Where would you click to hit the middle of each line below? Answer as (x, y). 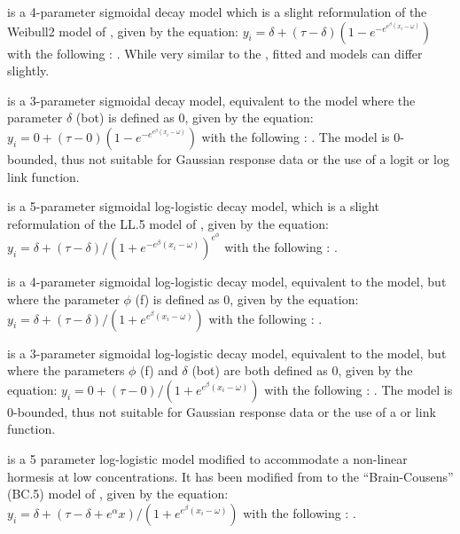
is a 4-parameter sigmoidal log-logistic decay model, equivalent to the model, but (227, 282)
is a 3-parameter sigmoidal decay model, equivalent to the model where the (211, 100)
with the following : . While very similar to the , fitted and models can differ (215, 53)
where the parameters (66, 370)
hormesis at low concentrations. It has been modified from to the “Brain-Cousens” (230, 476)
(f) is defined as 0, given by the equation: (247, 298)
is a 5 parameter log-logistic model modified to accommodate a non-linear (207, 458)
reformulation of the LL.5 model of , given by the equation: (168, 223)
